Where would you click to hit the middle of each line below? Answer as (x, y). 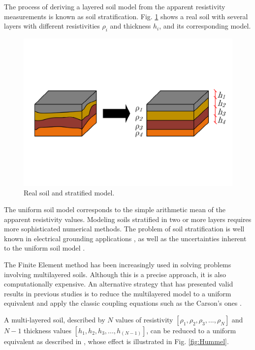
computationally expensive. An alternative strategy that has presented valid (119, 284)
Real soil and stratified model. (69, 193)
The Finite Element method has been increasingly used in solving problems (118, 264)
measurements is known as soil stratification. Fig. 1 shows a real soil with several (126, 16)
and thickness (130, 26)
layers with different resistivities (52, 26)
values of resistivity (144, 319)
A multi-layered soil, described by (55, 319)
